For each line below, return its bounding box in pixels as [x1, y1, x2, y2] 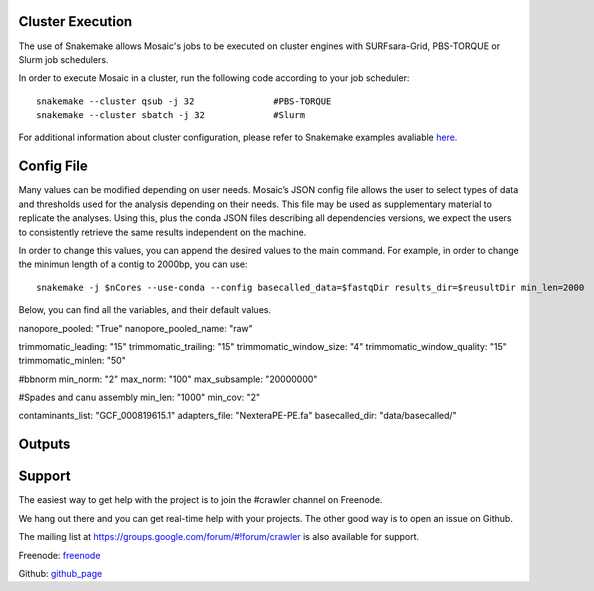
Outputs [18, 436, 71, 453]
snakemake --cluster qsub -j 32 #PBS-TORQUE [36, 95, 332, 107]
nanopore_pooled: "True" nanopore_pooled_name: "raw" [18, 322, 254, 334]
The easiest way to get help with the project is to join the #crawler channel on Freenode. [18, 494, 383, 506]
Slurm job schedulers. [18, 53, 109, 65]
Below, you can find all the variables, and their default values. [18, 304, 272, 316]
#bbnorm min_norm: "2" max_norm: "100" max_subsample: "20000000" [18, 373, 318, 385]
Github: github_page [18, 567, 103, 579]
